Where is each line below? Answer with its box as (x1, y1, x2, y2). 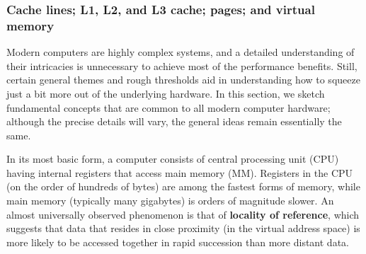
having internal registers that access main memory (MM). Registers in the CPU (6, 165, 353, 180)
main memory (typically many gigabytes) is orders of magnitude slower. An (6, 193, 334, 208)
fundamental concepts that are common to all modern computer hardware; (6, 100, 331, 115)
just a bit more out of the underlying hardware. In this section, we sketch (6, 86, 325, 100)
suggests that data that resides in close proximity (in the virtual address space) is (6, 221, 360, 236)
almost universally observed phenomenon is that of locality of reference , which (6, 207, 360, 221)
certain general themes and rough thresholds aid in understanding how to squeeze (6, 72, 360, 87)
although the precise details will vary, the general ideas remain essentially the (6, 114, 342, 129)
